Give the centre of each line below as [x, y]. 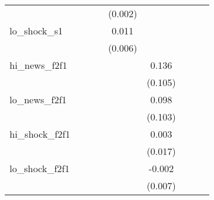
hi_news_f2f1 [38, 65]
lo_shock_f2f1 [40, 168]
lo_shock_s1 [36, 31]
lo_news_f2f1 [38, 99]
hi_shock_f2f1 [40, 134]
